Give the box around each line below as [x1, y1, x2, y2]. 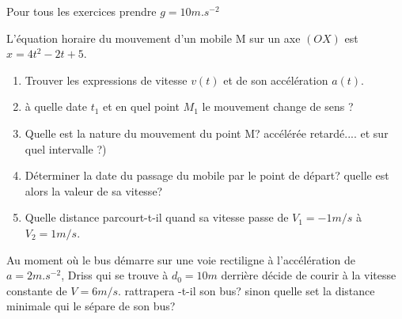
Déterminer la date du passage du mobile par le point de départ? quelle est [25, 167, 389, 184]
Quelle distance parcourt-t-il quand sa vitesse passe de [25, 209, 289, 226]
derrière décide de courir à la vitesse [221, 267, 396, 283]
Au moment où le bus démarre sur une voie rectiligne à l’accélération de [6, 251, 355, 268]
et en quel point [103, 98, 180, 115]
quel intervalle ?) [25, 140, 107, 157]
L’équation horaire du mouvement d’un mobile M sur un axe [6, 29, 301, 46]
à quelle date [25, 98, 87, 115]
